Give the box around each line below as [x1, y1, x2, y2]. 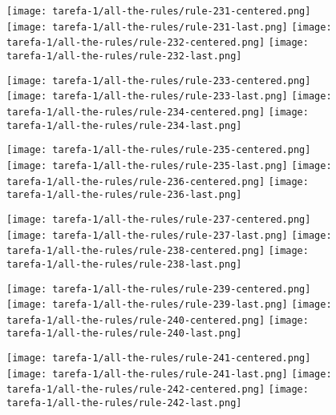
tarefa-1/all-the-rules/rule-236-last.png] [6, 189, 242, 201]
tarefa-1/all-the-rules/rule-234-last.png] [6, 119, 242, 131]
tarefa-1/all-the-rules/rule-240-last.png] [6, 328, 242, 340]
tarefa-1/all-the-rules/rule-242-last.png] [6, 397, 242, 409]
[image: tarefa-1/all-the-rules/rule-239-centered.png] [6, 283, 311, 295]
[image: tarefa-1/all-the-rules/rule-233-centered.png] [6, 75, 311, 87]
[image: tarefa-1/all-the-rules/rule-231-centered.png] [6, 6, 311, 17]
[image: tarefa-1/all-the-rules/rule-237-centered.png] [6, 213, 311, 225]
